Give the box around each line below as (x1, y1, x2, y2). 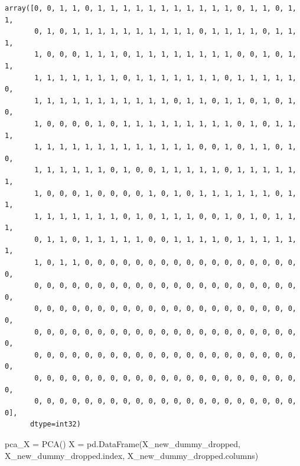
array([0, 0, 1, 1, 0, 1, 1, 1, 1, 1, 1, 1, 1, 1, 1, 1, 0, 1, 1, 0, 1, (5, 4, 296, 12)
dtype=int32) (30, 420, 81, 429)
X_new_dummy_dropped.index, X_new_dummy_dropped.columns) (5, 449, 259, 461)
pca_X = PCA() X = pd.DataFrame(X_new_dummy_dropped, (5, 437, 240, 449)
